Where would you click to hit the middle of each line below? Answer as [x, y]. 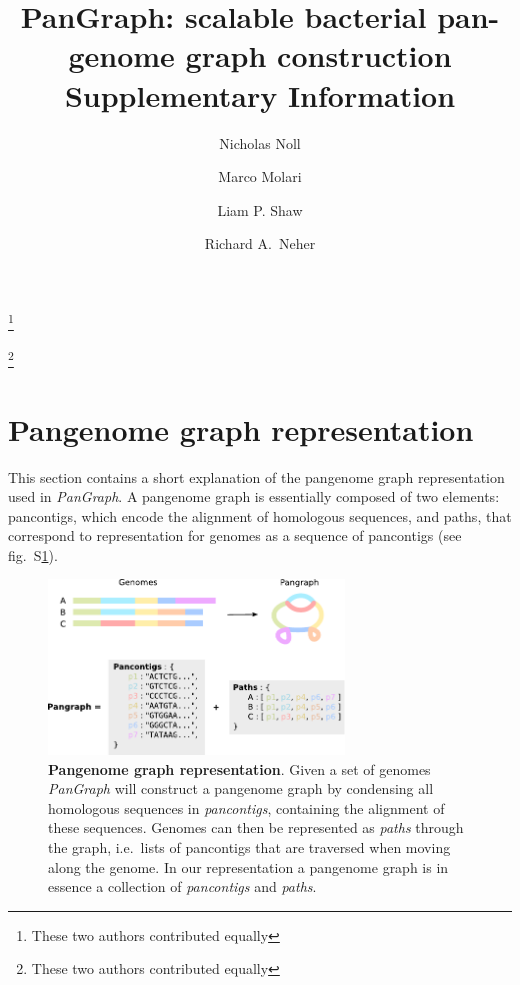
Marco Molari [260, 176]
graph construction [318, 55]
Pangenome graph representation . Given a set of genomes [239, 768]
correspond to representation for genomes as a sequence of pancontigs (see [235, 535]
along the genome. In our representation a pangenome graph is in [248, 866]
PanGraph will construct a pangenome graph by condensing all [241, 788]
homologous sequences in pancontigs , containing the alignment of [246, 807]
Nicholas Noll [260, 142]
